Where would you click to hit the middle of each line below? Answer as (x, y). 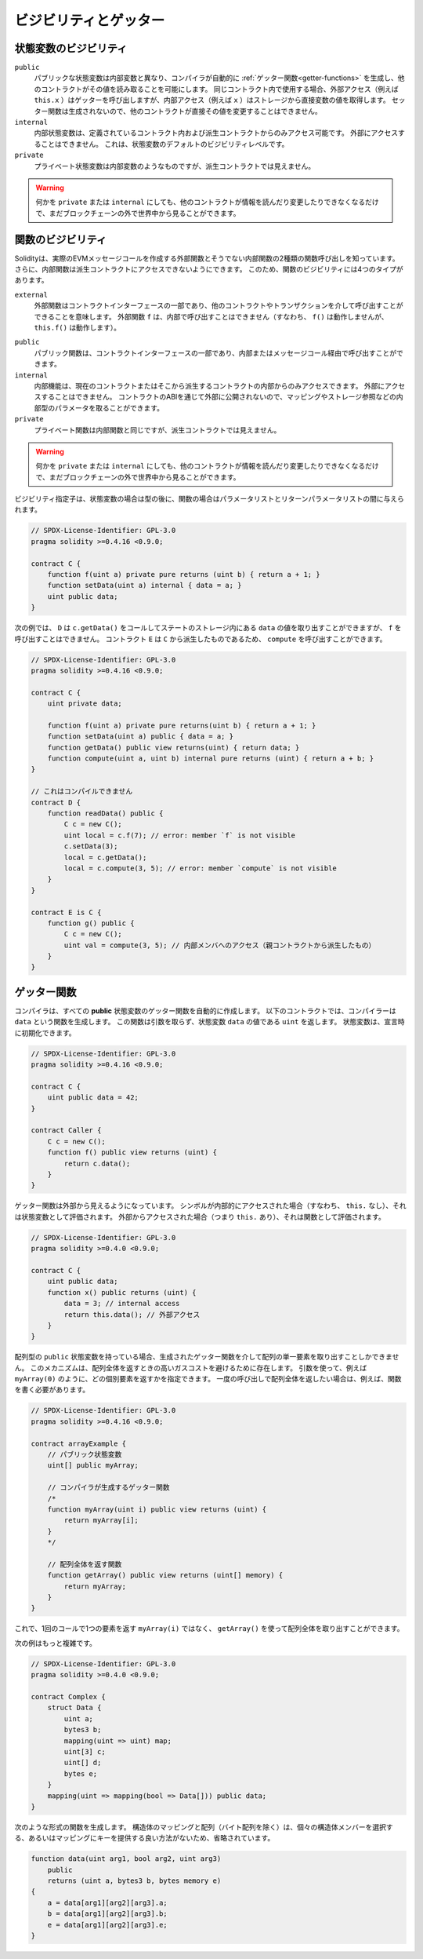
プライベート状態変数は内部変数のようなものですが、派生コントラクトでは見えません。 (175, 166)
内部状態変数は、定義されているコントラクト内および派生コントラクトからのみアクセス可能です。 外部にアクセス (216, 133)
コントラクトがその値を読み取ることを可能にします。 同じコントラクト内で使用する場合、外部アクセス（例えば (219, 89)
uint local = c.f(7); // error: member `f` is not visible (180, 835)
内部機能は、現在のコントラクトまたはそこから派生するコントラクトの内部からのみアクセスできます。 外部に (210, 385)
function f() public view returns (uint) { (132, 1153)
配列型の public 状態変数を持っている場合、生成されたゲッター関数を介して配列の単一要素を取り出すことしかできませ (207, 1357)
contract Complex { (68, 1697)
